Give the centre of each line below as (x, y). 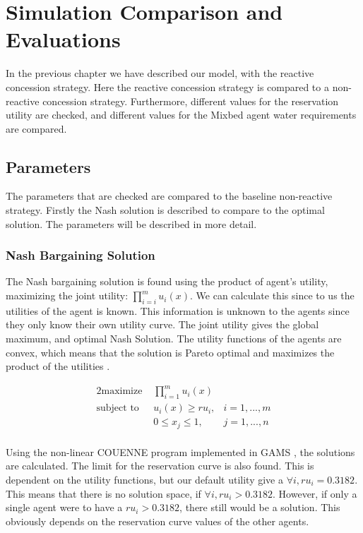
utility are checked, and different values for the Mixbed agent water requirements (181, 115)
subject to (118, 408)
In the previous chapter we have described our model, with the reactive (160, 73)
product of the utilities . (58, 366)
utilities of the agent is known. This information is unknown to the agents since (178, 310)
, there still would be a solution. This (260, 507)
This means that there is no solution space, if (103, 493)
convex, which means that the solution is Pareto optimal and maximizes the (170, 352)
